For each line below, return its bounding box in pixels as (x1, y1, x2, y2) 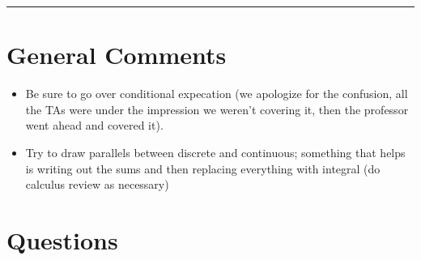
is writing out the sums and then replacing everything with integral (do (25, 160, 381, 177)
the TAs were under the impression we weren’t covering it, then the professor (25, 100, 409, 117)
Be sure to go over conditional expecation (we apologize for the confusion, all (25, 85, 408, 102)
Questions (6, 223, 118, 256)
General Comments (6, 38, 227, 71)
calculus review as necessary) (25, 176, 169, 193)
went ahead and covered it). (25, 117, 164, 134)
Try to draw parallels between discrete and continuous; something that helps (25, 143, 406, 160)
